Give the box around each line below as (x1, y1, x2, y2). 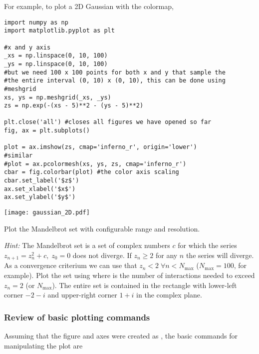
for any (155, 249, 178, 260)
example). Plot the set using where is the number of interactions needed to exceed (4, 269, 255, 280)
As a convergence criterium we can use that (4, 260, 137, 270)
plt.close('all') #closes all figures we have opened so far (4, 118, 212, 126)
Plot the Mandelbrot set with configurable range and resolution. (4, 223, 200, 233)
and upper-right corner (47, 289, 117, 300)
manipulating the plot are (4, 340, 83, 350)
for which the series (178, 240, 237, 250)
